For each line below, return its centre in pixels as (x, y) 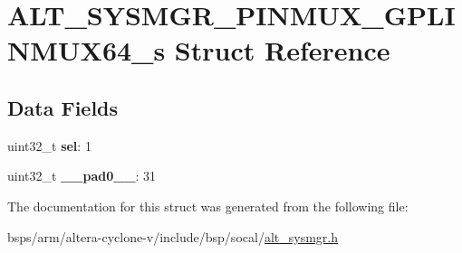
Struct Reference (282, 50)
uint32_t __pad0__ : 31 (82, 176)
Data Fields (63, 107)
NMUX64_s (87, 50)
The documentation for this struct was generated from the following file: (208, 206)
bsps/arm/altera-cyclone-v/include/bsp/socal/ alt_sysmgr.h (173, 236)
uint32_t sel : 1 (49, 145)
